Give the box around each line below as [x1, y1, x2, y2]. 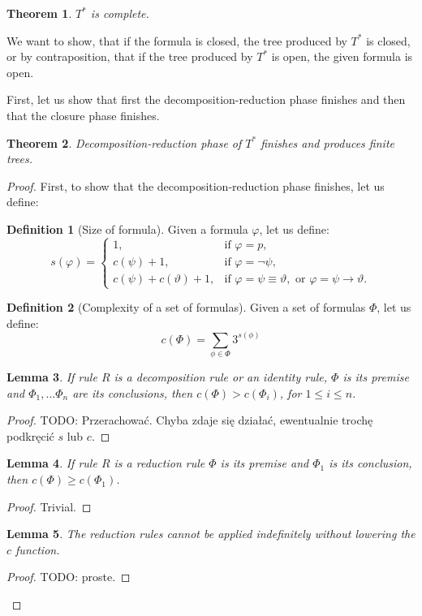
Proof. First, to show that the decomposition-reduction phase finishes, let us [6, 177, 385, 194]
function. [15, 541, 60, 558]
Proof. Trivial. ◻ [6, 498, 92, 515]
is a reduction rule [114, 454, 205, 472]
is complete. [90, 5, 149, 21]
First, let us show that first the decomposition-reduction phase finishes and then [6, 91, 406, 108]
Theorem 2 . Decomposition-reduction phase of [6, 134, 242, 151]
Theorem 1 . [6, 5, 72, 21]
